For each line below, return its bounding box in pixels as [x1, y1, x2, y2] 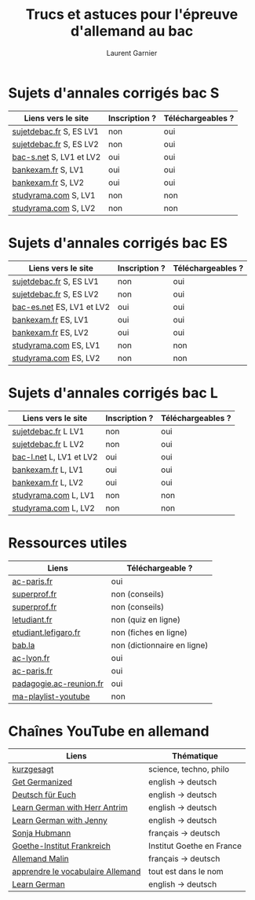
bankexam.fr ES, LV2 [12, 326, 89, 337]
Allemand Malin [12, 854, 69, 865]
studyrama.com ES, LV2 [12, 352, 100, 363]
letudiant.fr [12, 614, 53, 625]
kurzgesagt [12, 764, 54, 775]
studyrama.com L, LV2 [12, 502, 96, 513]
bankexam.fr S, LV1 [12, 164, 85, 175]
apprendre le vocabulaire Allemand [12, 866, 141, 877]
